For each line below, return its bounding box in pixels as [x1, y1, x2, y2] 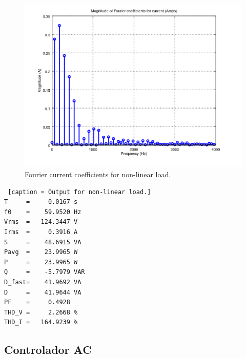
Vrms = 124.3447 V [4, 218, 78, 226]
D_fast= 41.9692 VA [4, 278, 81, 286]
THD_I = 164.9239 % [4, 319, 78, 326]
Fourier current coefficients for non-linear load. [25, 169, 171, 179]
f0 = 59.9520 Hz [4, 208, 81, 216]
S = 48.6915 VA [4, 238, 81, 246]
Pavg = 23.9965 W [4, 248, 78, 256]
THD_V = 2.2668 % [4, 308, 78, 316]
